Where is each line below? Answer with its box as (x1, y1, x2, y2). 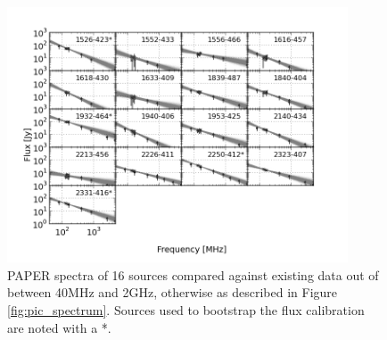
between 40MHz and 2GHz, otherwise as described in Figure (7, 283, 338, 302)
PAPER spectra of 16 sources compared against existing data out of (7, 265, 379, 284)
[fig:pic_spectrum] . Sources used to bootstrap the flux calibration (7, 300, 365, 319)
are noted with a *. (7, 318, 111, 336)
